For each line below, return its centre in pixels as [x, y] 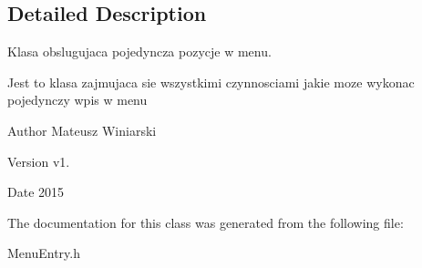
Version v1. [39, 161]
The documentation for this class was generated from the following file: [206, 222]
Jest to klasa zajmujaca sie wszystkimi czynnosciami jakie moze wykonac [211, 82]
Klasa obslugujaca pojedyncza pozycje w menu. [139, 52]
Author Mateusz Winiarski [82, 130]
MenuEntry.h [44, 253]
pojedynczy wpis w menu [77, 100]
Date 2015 [36, 192]
